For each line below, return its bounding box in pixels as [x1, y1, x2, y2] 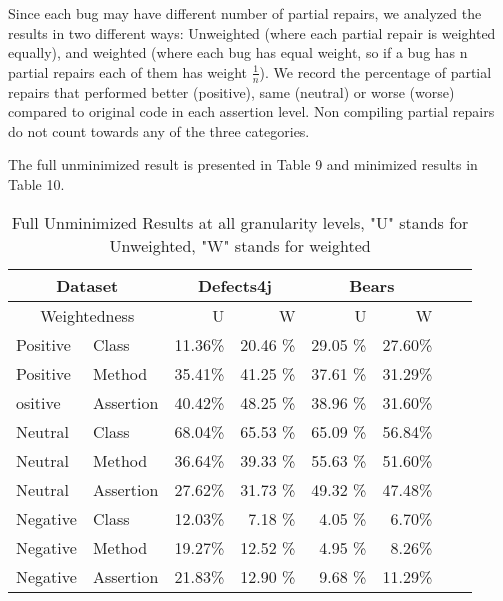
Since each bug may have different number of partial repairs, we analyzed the [8, 3, 482, 23]
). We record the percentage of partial [259, 61, 492, 82]
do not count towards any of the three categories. [8, 120, 310, 141]
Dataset [56, 273, 119, 297]
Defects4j [197, 273, 272, 297]
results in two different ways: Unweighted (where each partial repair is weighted [8, 22, 496, 43]
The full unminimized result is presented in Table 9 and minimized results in [8, 154, 478, 175]
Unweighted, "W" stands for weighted [109, 233, 371, 257]
